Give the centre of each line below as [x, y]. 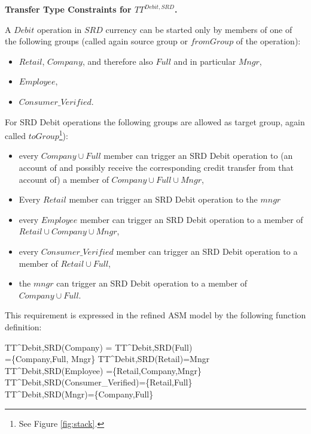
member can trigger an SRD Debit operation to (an [198, 156]
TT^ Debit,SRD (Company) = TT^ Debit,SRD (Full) [99, 347]
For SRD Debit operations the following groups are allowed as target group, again [155, 121]
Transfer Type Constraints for [68, 9]
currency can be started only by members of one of [199, 29]
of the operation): [268, 41]
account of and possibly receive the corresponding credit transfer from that [156, 167]
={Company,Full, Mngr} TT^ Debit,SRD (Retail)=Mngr [107, 359]
